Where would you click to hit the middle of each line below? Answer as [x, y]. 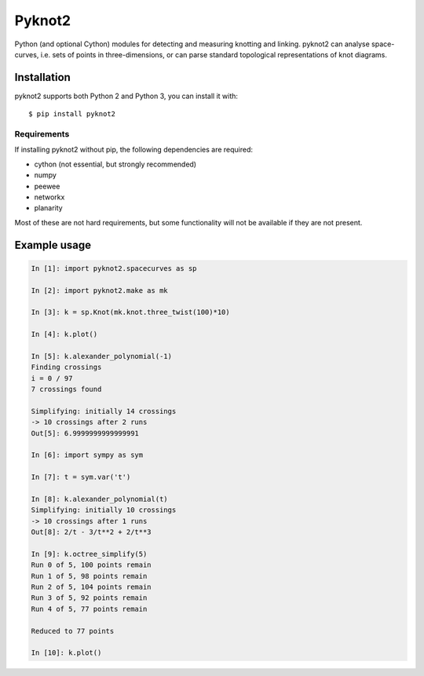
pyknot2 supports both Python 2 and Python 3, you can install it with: [126, 96]
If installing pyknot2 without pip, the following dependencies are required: [134, 150]
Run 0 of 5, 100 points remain [91, 565]
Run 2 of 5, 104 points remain [91, 587]
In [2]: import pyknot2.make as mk [99, 290]
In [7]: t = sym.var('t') [81, 477]
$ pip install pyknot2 [72, 114]
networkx [49, 197]
